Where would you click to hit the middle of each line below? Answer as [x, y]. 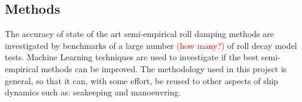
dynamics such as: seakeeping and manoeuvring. [93, 92]
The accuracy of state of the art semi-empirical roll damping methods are [139, 34]
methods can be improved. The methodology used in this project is [164, 68]
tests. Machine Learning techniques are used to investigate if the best [132, 57]
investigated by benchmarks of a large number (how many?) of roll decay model [151, 45]
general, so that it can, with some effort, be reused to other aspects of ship [142, 80]
